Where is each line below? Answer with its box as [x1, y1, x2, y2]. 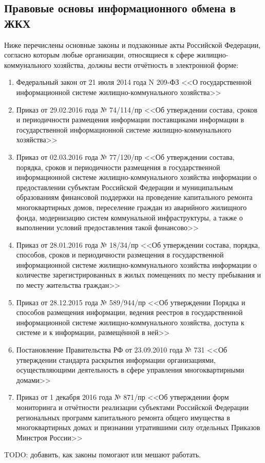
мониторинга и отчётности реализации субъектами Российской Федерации [16, 402, 249, 412]
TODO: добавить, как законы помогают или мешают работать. [4, 449, 201, 460]
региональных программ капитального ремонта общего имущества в [16, 412, 230, 422]
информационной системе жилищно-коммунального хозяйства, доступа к [16, 317, 244, 327]
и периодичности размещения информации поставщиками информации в [16, 114, 244, 125]
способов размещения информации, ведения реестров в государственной [16, 307, 243, 318]
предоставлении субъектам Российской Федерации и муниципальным [16, 181, 233, 192]
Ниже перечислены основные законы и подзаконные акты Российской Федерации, [4, 39, 261, 50]
